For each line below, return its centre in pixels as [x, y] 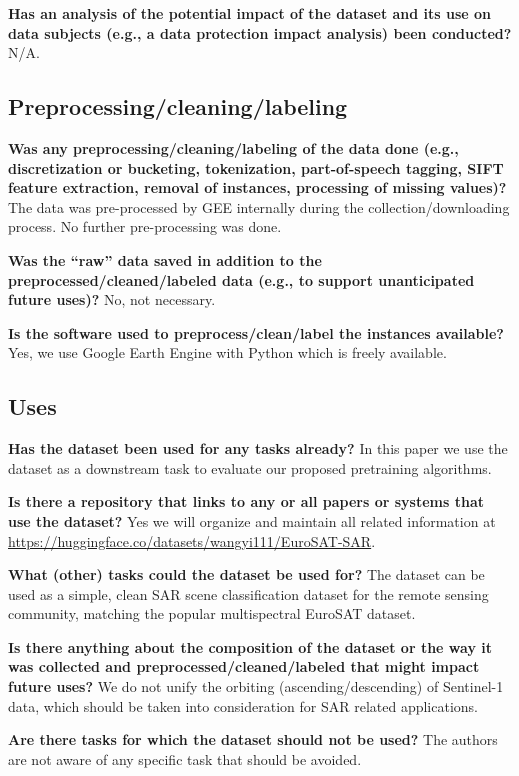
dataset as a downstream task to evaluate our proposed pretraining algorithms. [250, 467]
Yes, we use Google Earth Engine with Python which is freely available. [227, 352]
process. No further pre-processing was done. [145, 226]
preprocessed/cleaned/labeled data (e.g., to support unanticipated [241, 279]
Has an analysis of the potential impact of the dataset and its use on [250, 13]
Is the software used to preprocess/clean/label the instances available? [256, 332]
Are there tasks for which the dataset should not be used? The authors [253, 739]
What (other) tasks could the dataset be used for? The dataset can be [246, 574]
